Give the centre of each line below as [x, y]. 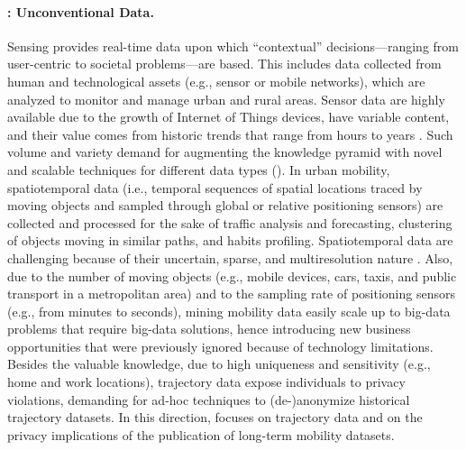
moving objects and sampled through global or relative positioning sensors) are [225, 205]
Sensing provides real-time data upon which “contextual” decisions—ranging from [233, 46]
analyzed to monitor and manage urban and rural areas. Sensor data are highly [226, 99]
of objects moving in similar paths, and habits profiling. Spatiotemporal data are [230, 240]
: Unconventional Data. [81, 11]
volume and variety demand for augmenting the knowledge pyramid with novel [225, 152]
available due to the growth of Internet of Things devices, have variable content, [228, 117]
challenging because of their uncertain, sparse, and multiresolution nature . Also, [230, 257]
